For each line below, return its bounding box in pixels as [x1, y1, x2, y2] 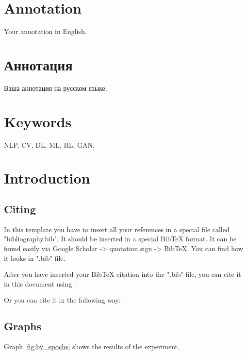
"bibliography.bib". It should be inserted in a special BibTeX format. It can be [4, 234, 237, 244]
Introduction [4, 168, 90, 188]
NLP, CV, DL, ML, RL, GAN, [4, 139, 95, 150]
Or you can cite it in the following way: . [4, 295, 125, 305]
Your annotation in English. [4, 26, 87, 36]
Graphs [4, 319, 42, 334]
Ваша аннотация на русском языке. [4, 83, 107, 93]
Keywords [4, 111, 72, 131]
